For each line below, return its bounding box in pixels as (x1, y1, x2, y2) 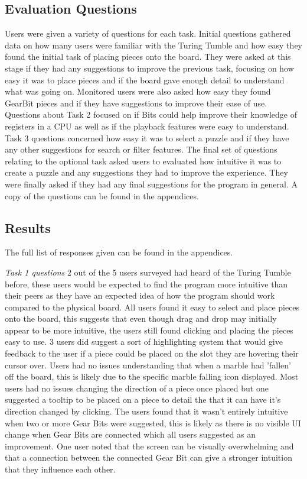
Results (5, 218, 51, 237)
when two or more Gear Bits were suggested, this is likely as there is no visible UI (5, 416, 301, 429)
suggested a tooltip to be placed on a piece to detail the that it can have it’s (5, 393, 281, 406)
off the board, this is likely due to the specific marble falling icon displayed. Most (5, 370, 299, 383)
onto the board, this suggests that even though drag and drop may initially (5, 312, 277, 325)
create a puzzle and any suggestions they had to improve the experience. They (5, 166, 288, 179)
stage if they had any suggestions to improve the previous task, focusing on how (5, 62, 294, 74)
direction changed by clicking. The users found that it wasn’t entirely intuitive (5, 405, 288, 417)
